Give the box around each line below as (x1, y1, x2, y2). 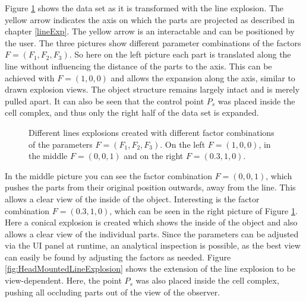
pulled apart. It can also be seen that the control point (5, 94, 204, 107)
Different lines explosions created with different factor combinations (29, 126, 275, 138)
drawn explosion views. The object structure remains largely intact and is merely (5, 83, 300, 96)
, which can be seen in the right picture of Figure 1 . (109, 204, 298, 217)
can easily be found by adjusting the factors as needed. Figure (5, 250, 231, 263)
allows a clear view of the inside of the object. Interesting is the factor (5, 192, 260, 205)
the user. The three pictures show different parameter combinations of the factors (5, 36, 301, 49)
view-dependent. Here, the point (5, 274, 122, 287)
